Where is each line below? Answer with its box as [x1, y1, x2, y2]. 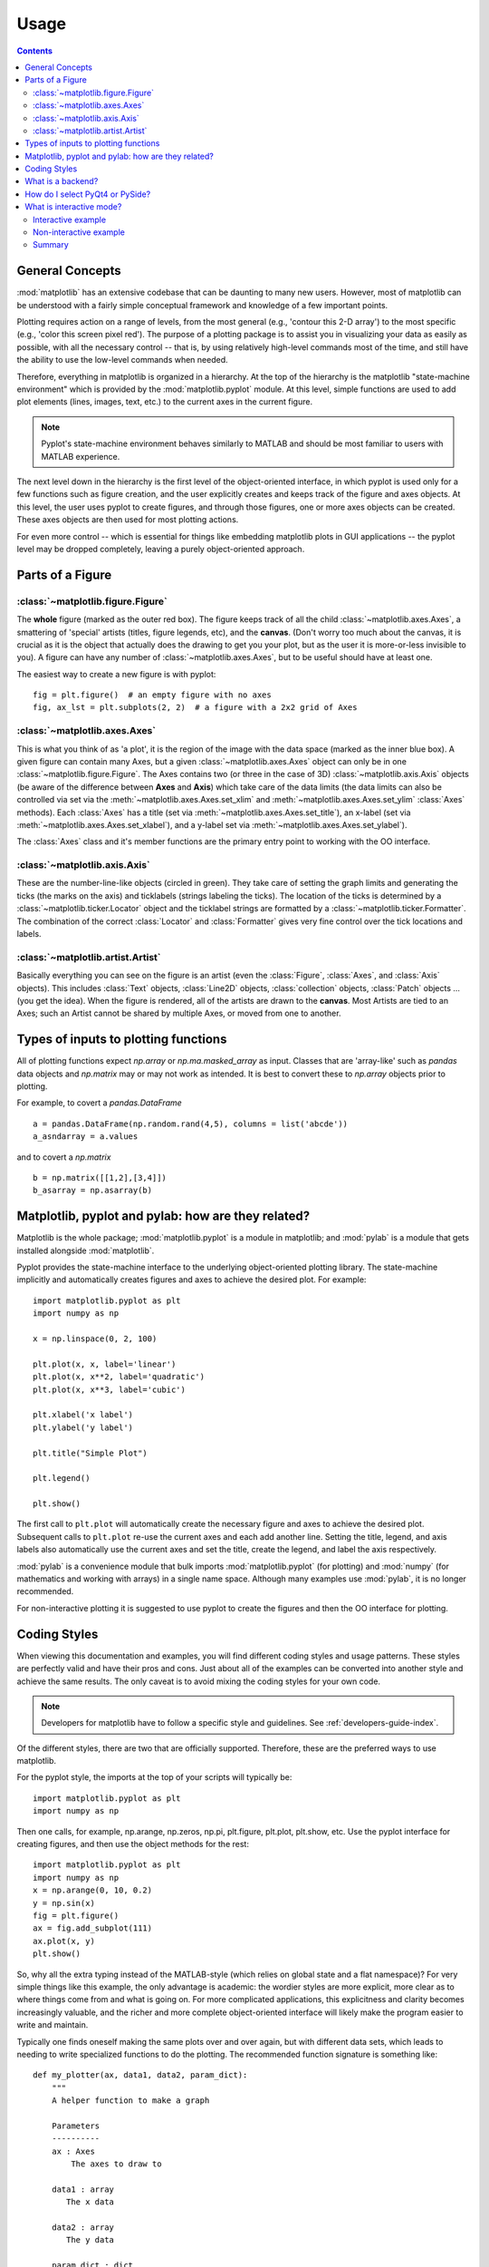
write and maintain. [16, 2019, 89, 2030]
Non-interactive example [33, 227, 126, 238]
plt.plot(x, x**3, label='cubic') [33, 1384, 186, 1395]
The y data [66, 2235, 115, 2245]
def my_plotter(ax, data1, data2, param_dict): [33, 2070, 248, 2080]
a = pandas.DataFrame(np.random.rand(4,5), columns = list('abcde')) [33, 1118, 349, 1129]
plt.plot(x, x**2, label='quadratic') [33, 1372, 206, 1382]
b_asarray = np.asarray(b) [33, 1185, 153, 1196]
